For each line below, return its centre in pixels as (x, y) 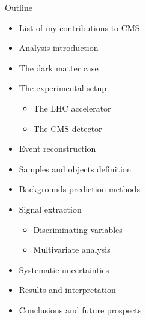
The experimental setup (62, 88)
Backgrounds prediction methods (79, 189)
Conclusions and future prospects (80, 309)
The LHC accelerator (72, 108)
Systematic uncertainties (64, 269)
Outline (19, 7)
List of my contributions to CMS (79, 27)
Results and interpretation (67, 290)
